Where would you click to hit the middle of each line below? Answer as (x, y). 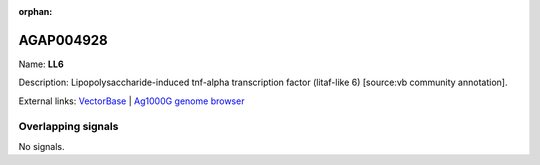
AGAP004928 (63, 40)
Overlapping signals (68, 127)
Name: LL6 (41, 64)
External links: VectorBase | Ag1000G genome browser (131, 101)
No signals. (41, 146)
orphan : (35, 11)
